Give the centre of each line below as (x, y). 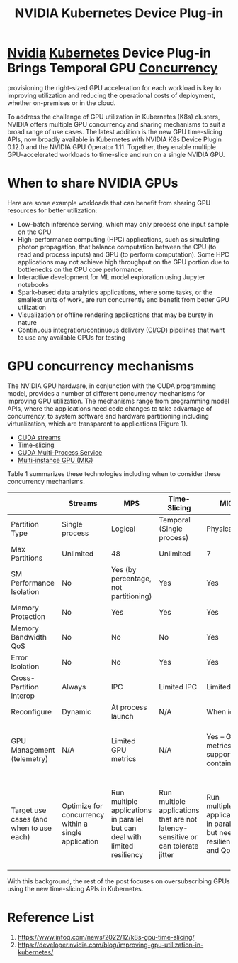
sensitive (174, 836)
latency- (174, 828)
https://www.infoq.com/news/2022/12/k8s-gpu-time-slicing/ (106, 937)
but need (221, 832)
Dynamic (77, 711)
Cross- (23, 678)
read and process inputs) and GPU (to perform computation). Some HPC (123, 254)
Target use (29, 810)
